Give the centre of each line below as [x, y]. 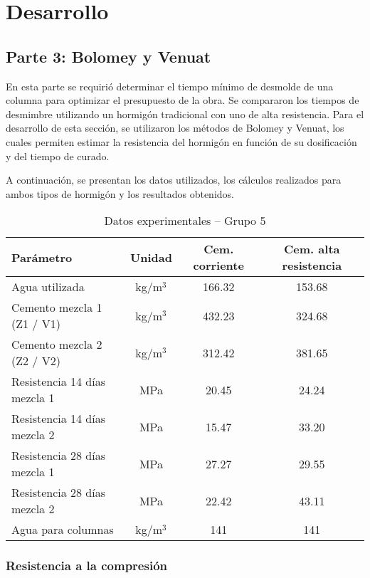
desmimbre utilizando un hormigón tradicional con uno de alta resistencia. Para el [185, 114]
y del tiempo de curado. [58, 156]
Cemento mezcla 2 [57, 345]
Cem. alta [312, 249]
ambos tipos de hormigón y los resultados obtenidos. [120, 193]
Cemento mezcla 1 [57, 308]
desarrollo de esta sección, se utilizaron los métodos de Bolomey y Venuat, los [175, 128]
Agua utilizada [48, 287]
